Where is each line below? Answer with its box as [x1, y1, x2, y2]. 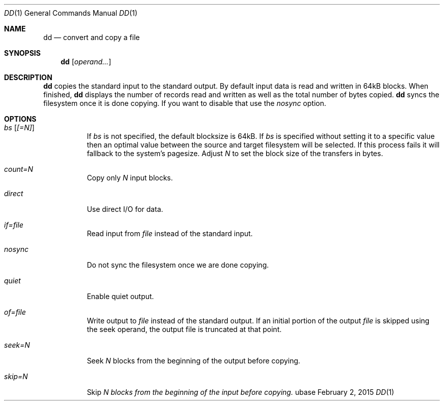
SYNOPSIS [4, 49, 41, 57]
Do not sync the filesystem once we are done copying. [87, 261, 269, 269]
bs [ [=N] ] [4, 123, 35, 132]
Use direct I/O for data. [87, 205, 163, 213]
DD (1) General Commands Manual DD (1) [4, 9, 138, 17]
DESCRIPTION [4, 73, 53, 82]
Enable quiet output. [87, 292, 154, 301]
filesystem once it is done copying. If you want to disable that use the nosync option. [43, 99, 326, 107]
